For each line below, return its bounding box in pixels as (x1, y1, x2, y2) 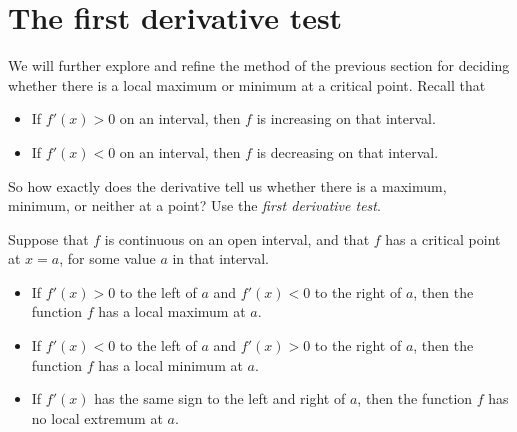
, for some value (59, 248, 156, 269)
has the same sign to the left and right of (94, 388, 346, 409)
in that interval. (172, 248, 269, 269)
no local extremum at (31, 407, 163, 428)
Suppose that (8, 228, 89, 249)
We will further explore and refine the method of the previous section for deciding (8, 55, 510, 76)
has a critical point (385, 228, 501, 249)
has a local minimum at (98, 354, 243, 375)
